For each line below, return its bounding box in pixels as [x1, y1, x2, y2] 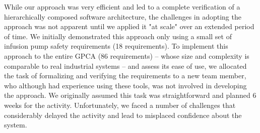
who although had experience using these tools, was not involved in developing [4, 80, 247, 90]
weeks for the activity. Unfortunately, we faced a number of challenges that [4, 99, 236, 110]
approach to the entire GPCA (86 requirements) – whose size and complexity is [4, 50, 249, 61]
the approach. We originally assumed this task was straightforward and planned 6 [4, 90, 256, 100]
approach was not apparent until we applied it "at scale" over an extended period [4, 21, 254, 32]
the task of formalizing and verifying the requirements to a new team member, [4, 70, 246, 81]
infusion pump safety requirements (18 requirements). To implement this [4, 41, 228, 51]
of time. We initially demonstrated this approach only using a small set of [4, 31, 232, 41]
